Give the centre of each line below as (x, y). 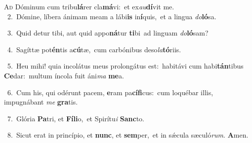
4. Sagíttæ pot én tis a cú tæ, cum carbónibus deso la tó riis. (94, 49)
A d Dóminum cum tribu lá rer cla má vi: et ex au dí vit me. (89, 6)
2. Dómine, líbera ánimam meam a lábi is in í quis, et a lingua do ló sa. (112, 16)
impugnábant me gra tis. (41, 102)
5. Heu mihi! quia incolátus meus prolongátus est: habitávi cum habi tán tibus (125, 66)
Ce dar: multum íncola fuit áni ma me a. (64, 75)
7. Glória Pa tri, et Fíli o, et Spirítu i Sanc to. (76, 118)
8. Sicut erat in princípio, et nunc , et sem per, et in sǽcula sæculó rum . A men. (128, 135)
